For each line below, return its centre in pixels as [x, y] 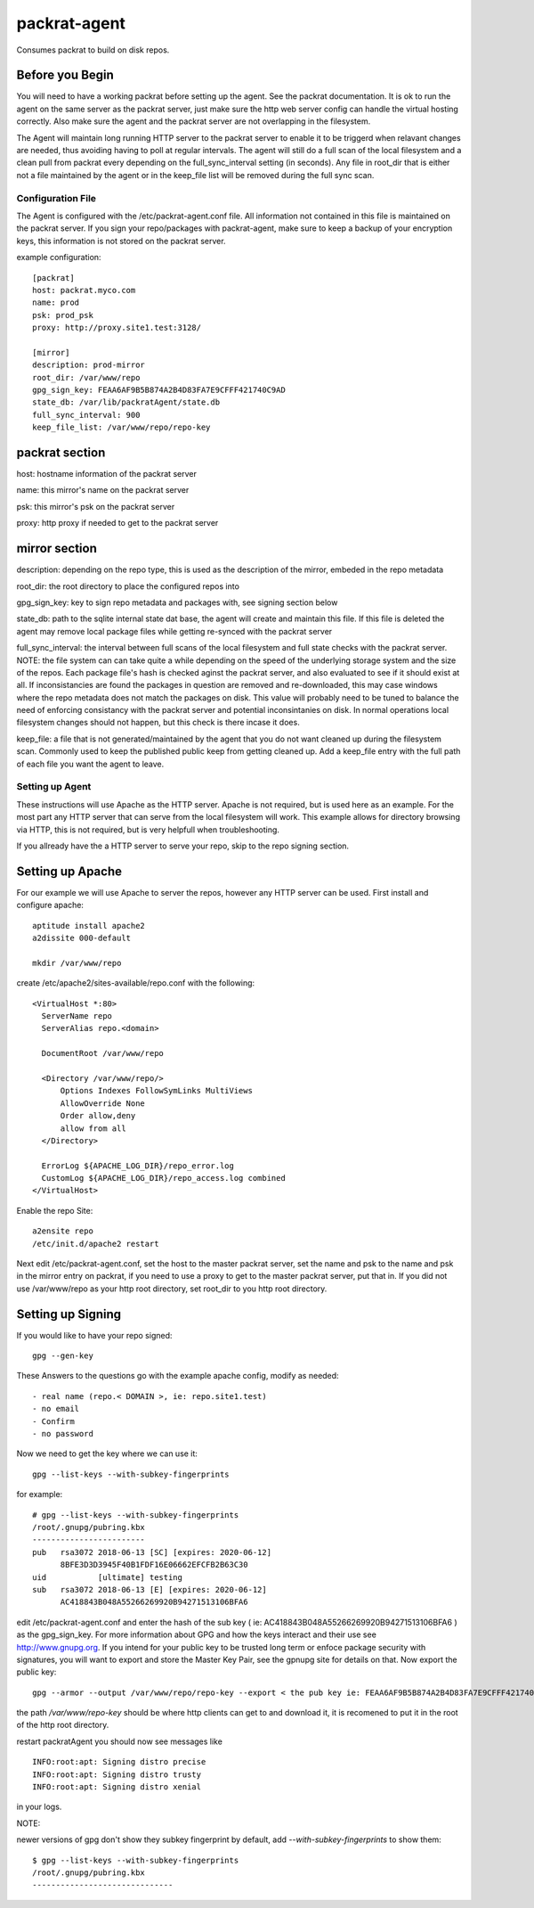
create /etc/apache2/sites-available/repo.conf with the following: [136, 983]
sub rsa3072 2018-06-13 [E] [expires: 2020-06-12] [150, 1589]
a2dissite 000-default [82, 938]
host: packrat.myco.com [84, 290]
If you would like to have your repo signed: [94, 1335]
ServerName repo [77, 1015]
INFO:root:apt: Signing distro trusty [117, 1774]
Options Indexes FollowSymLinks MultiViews [157, 1091]
